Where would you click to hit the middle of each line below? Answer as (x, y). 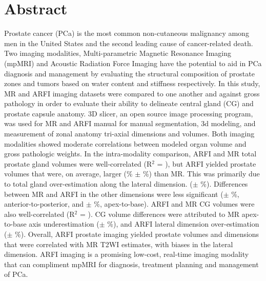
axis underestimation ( (64, 224)
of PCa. (16, 274)
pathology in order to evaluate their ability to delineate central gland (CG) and (129, 103)
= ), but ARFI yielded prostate (207, 163)
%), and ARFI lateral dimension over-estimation (183, 224)
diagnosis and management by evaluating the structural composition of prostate (129, 73)
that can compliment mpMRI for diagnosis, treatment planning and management (131, 264)
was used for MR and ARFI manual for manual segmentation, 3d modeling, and (130, 123)
